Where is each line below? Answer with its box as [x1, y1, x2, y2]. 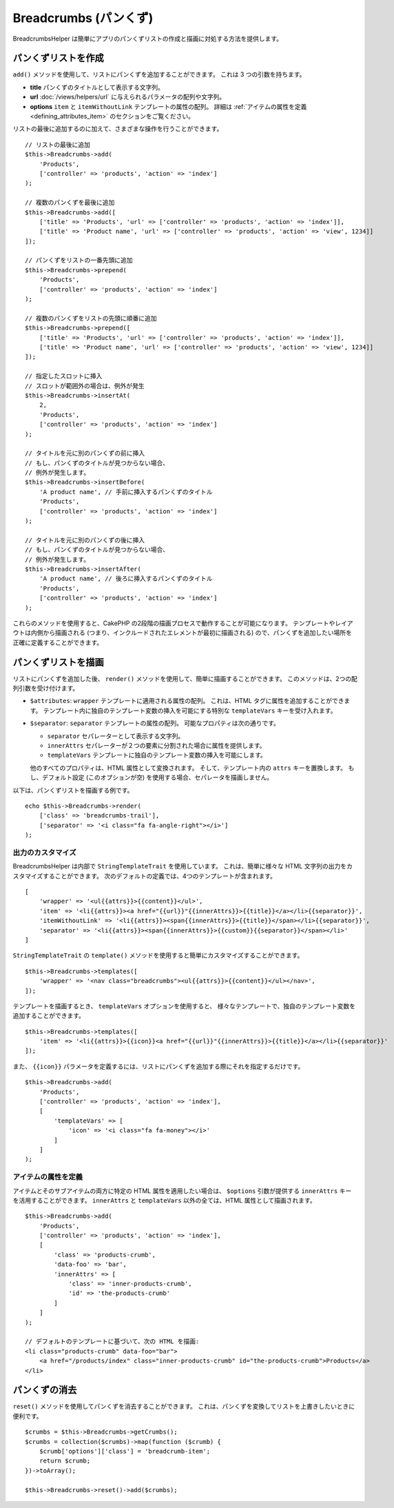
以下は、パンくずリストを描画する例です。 [12, 786, 134, 794]
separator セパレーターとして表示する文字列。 [47, 731, 185, 740]
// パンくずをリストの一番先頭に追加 [25, 256, 133, 265]
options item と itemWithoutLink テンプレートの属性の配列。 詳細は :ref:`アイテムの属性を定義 [30, 102, 307, 110]
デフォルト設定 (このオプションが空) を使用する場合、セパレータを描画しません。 [41, 773, 273, 782]
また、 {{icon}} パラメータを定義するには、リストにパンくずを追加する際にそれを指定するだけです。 [12, 1062, 304, 1070]
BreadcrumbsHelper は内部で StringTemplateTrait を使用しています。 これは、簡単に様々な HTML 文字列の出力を [12, 862, 347, 870]
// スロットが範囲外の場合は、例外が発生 [25, 382, 145, 389]
